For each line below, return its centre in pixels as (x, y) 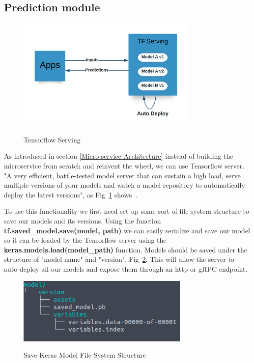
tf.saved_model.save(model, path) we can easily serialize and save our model (127, 230)
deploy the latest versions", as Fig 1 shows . (71, 194)
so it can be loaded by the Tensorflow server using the (85, 240)
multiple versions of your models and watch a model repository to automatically (125, 185)
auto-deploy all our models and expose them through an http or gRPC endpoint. (126, 268)
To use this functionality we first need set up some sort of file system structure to (127, 211)
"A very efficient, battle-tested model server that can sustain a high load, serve (122, 175)
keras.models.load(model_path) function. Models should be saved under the (126, 249)
